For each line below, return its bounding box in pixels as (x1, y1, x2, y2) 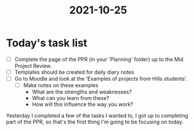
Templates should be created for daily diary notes (14, 68, 134, 75)
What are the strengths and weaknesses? (32, 88, 132, 95)
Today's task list (6, 36, 88, 50)
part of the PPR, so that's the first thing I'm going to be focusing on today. (6, 118, 183, 126)
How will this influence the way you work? (32, 101, 133, 108)
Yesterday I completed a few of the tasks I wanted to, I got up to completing (6, 112, 189, 119)
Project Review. (14, 63, 52, 69)
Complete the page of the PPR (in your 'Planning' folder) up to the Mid (14, 56, 184, 63)
